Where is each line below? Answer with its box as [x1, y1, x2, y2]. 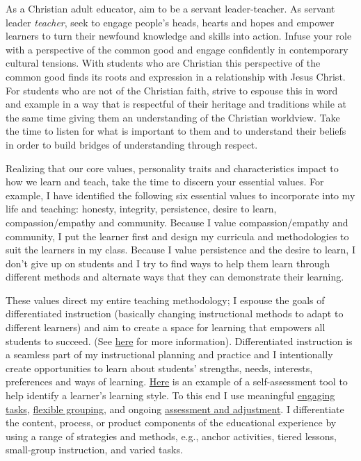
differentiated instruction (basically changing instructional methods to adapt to [6, 306, 344, 321]
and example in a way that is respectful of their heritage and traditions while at [6, 97, 347, 111]
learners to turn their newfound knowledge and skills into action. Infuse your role [6, 28, 352, 43]
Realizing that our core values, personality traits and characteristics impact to [6, 160, 339, 175]
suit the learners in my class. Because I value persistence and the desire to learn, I [6, 242, 355, 257]
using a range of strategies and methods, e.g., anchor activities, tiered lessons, [6, 428, 337, 443]
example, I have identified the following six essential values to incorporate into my [6, 187, 355, 202]
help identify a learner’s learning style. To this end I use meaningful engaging [6, 388, 335, 403]
